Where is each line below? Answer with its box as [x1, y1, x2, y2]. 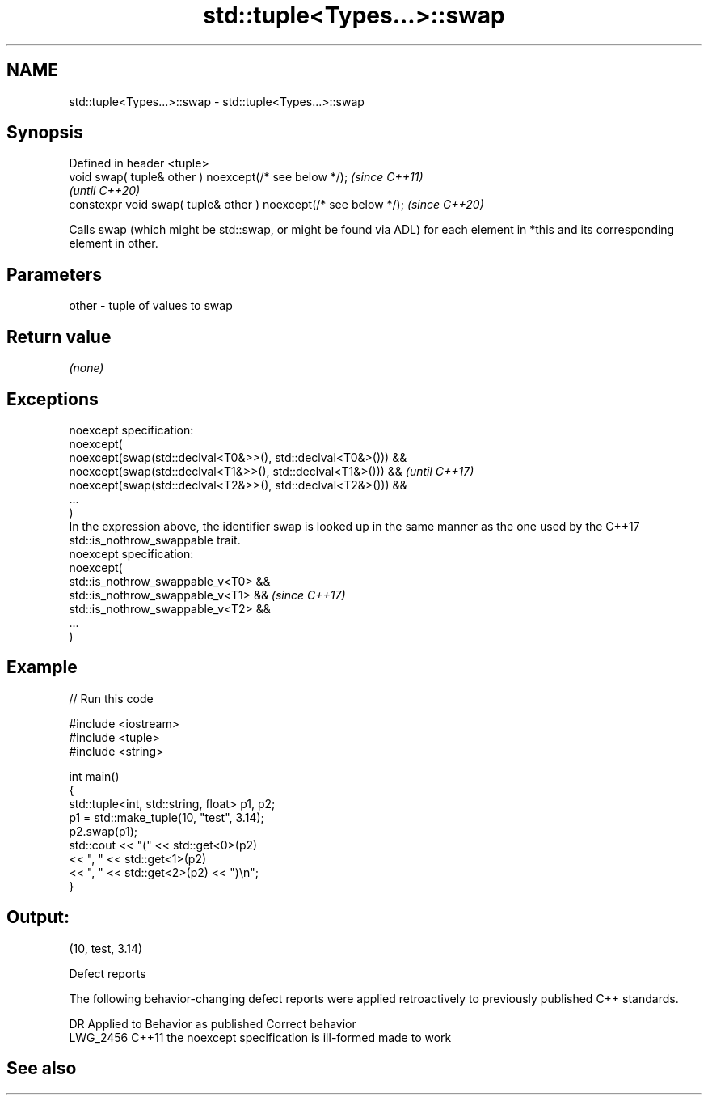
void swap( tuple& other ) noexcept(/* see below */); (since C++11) [69, 170, 424, 184]
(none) [69, 361, 104, 375]
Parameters [6, 264, 102, 285]
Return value [6, 326, 112, 347]
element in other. [69, 236, 158, 251]
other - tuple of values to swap [69, 299, 233, 313]
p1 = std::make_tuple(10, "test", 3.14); [69, 810, 264, 824]
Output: [6, 907, 70, 928]
